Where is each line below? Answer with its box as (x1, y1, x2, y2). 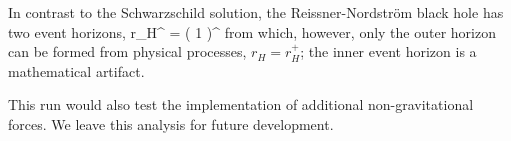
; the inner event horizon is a (300, 41, 477, 62)
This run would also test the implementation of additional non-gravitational (8, 94, 474, 115)
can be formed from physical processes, (8, 41, 247, 62)
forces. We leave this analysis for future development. (8, 113, 334, 134)
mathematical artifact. (8, 60, 145, 81)
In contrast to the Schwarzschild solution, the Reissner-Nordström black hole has (8, 2, 504, 22)
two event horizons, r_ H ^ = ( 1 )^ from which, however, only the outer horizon (8, 21, 496, 42)
